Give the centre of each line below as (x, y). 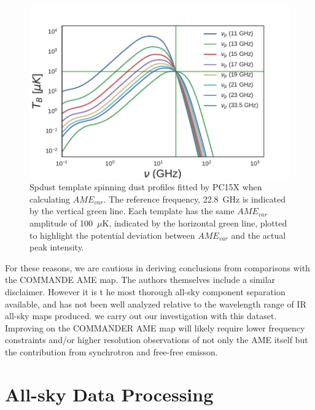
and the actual (259, 235)
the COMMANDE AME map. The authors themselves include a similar (140, 280)
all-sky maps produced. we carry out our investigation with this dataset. (141, 316)
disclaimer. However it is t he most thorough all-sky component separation (145, 292)
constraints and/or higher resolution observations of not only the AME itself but (157, 340)
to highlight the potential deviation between (112, 235)
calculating (50, 199)
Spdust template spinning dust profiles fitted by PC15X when (146, 187)
